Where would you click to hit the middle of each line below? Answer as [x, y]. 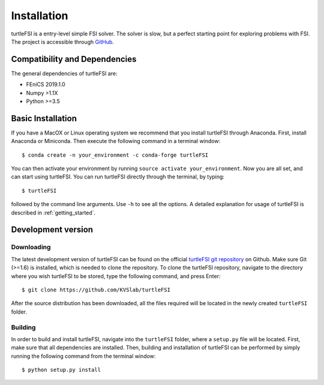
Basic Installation [44, 118]
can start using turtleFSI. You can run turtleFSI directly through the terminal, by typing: [118, 177]
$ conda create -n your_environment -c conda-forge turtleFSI [115, 155]
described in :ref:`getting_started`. [53, 213]
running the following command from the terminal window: [83, 356]
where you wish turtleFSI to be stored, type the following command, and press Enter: [116, 276]
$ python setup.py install [61, 370]
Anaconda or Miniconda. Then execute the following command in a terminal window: [116, 141]
